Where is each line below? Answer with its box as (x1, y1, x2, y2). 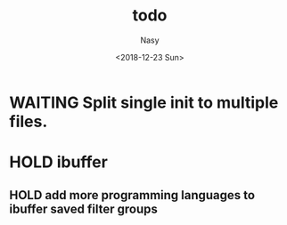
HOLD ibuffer (9, 152, 109, 173)
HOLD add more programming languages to (9, 188, 256, 203)
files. (9, 111, 48, 132)
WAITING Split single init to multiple (9, 92, 279, 112)
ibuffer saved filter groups (9, 201, 158, 216)
